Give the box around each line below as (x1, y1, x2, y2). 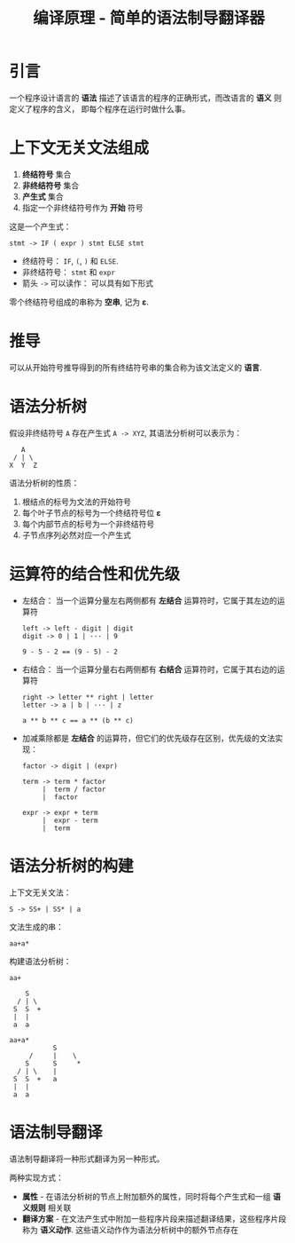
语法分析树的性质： (9, 477, 80, 488)
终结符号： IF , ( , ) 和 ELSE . (21, 255, 119, 266)
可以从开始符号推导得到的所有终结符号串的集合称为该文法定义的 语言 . (9, 361, 262, 373)
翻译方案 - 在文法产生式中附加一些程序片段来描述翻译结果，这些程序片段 (21, 1213, 287, 1223)
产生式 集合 (21, 191, 64, 202)
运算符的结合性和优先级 (9, 564, 181, 584)
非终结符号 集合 (21, 179, 80, 191)
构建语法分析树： (9, 955, 72, 966)
